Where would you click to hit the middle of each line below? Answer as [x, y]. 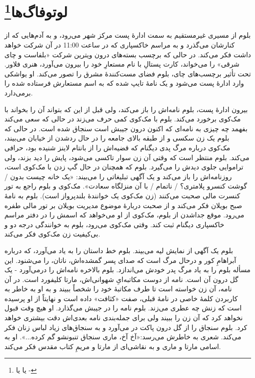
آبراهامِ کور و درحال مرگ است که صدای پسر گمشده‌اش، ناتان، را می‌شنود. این [120, 260]
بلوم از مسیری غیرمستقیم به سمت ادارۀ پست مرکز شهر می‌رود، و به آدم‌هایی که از [128, 35]
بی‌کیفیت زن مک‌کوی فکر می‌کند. [52, 234]
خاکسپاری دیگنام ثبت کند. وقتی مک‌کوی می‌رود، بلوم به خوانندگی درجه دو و [115, 224]
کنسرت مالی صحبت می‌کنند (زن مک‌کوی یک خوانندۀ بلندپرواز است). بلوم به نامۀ [122, 195]
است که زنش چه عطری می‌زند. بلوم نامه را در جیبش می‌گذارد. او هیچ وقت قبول [123, 308]
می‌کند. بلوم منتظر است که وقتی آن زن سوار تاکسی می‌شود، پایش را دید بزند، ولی [127, 157]
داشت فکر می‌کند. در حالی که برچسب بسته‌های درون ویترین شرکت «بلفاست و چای [128, 54]
